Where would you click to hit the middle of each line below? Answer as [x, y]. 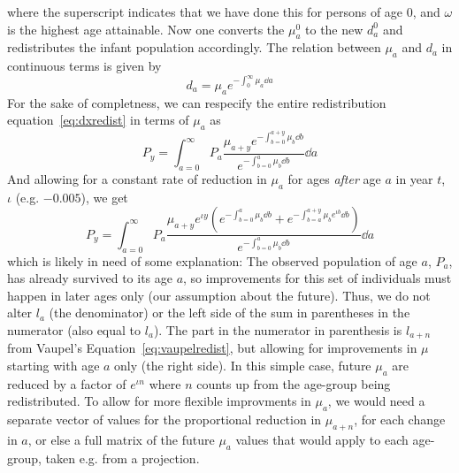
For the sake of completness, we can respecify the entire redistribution [197, 102]
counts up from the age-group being [294, 383]
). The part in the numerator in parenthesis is [278, 330]
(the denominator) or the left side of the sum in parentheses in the [229, 313]
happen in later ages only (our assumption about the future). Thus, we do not [219, 295]
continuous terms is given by [84, 66]
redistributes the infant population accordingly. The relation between [194, 47]
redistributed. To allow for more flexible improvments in [159, 401]
